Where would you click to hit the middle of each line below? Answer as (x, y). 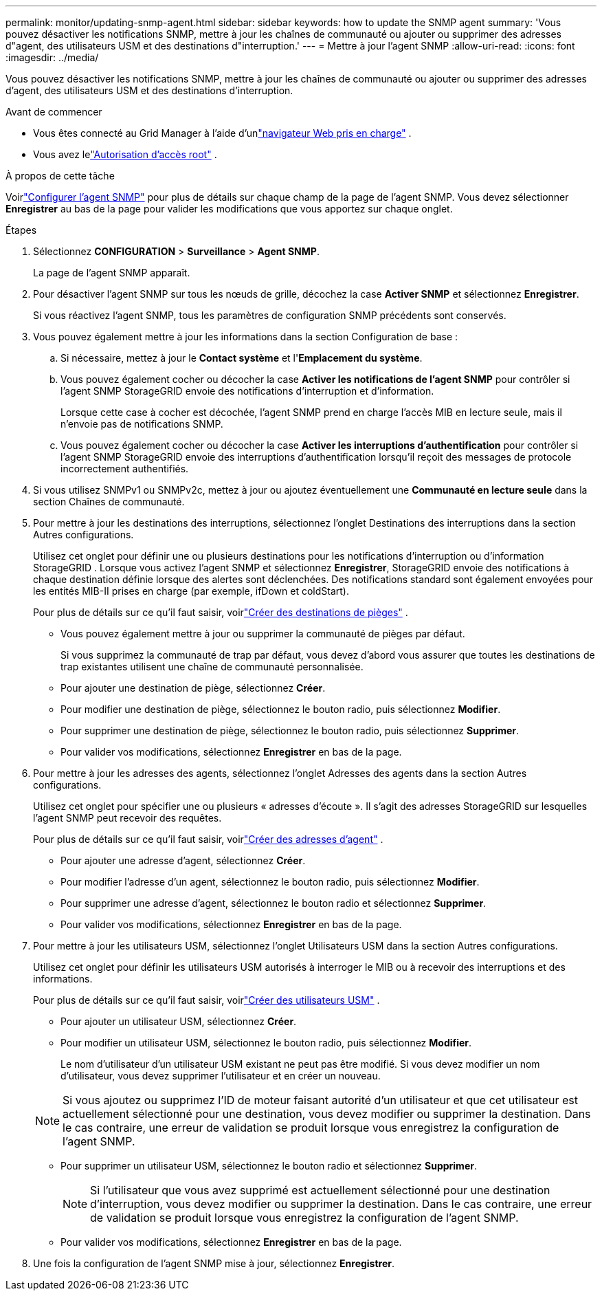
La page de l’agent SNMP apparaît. (112, 273)
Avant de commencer (54, 112)
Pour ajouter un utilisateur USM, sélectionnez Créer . (179, 1021)
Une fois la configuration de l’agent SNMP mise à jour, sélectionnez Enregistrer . (214, 1263)
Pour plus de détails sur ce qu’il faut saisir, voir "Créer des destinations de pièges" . (221, 612)
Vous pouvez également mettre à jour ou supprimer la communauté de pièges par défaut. (263, 634)
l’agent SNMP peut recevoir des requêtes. (127, 818)
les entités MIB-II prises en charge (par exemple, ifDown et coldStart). (191, 591)
